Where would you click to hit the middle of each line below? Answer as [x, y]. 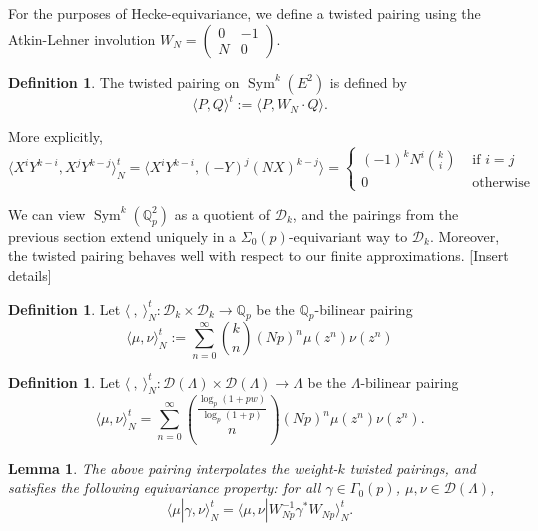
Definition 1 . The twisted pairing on [124, 81]
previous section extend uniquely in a [122, 235]
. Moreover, [464, 235]
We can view [47, 213]
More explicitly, [55, 136]
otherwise [501, 183]
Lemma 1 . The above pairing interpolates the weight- [173, 467]
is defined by [368, 81]
